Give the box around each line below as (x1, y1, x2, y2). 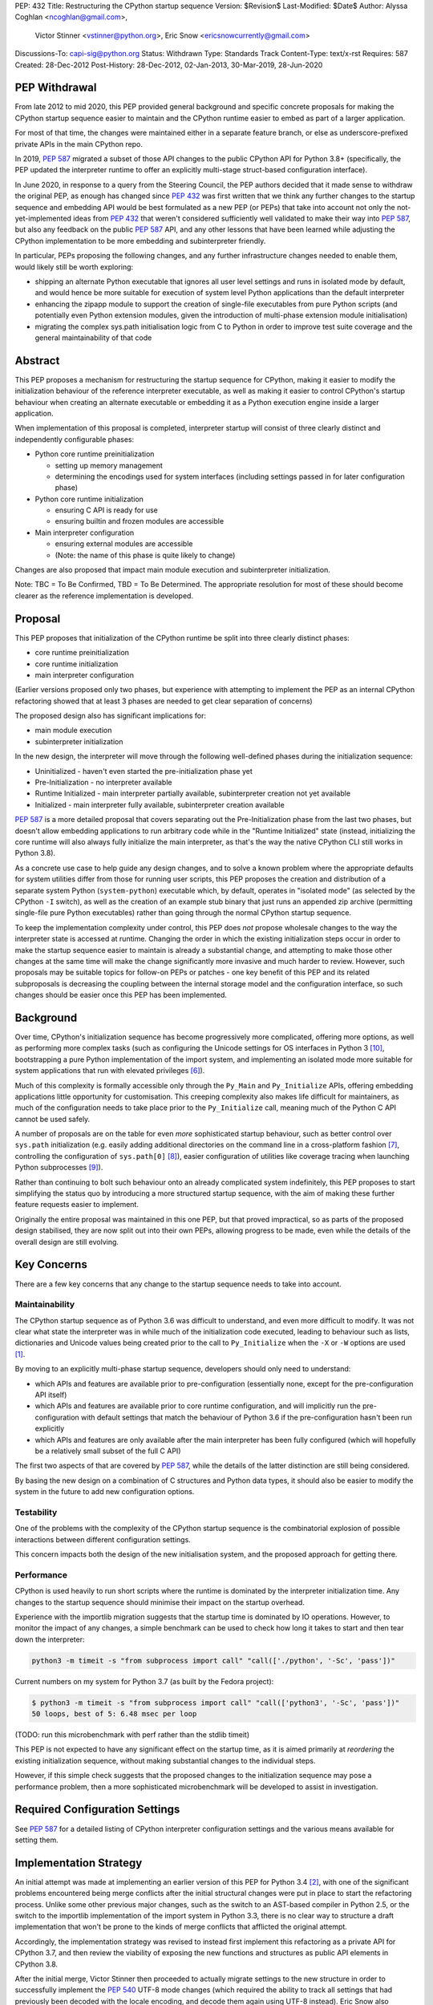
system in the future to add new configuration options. (14, 1487, 195, 1497)
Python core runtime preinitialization (34, 449, 155, 459)
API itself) (34, 1390, 67, 1399)
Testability (14, 1506, 58, 1517)
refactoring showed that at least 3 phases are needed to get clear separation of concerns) (14, 696, 313, 706)
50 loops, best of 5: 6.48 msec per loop (31, 1709, 197, 1719)
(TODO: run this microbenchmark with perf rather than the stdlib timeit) (14, 1730, 250, 1740)
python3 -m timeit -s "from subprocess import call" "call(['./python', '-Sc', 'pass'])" (31, 1656, 396, 1665)
